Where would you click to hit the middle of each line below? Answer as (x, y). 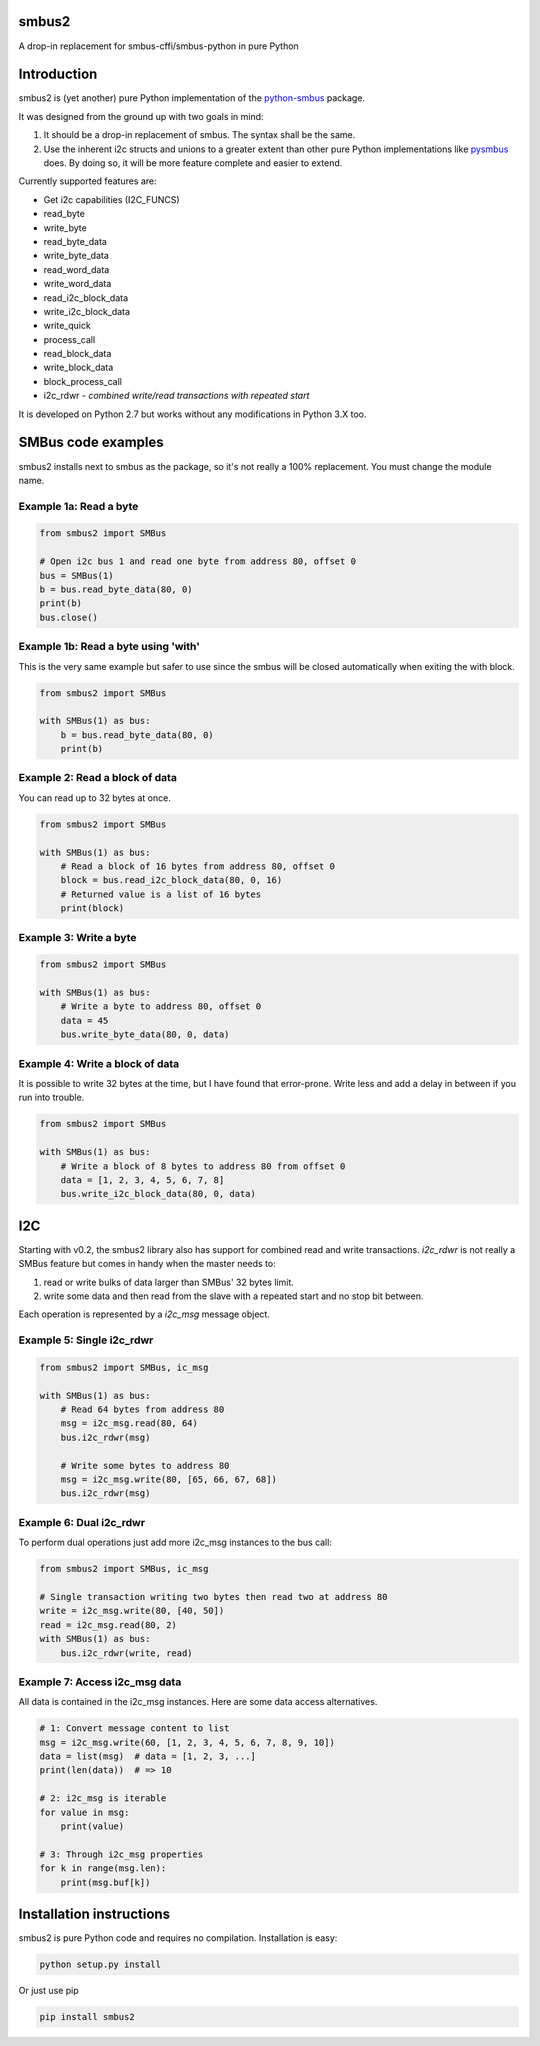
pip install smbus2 (87, 2016)
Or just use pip (48, 1990)
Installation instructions (94, 1913)
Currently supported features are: (87, 181)
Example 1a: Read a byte (78, 506)
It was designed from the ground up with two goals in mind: (141, 116)
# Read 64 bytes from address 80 (142, 1409)
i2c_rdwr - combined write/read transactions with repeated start (176, 396)
